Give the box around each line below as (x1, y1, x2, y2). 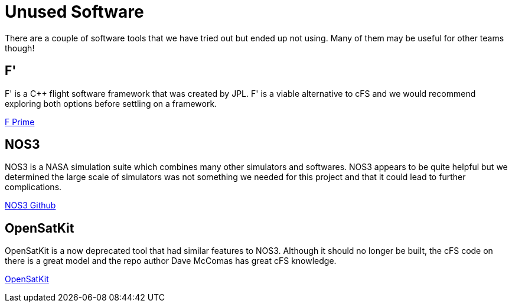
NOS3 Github (5, 200, 56, 211)
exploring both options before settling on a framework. (5, 98, 217, 109)
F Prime (5, 116, 35, 127)
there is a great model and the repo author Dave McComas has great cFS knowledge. (5, 256, 337, 266)
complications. (5, 182, 62, 192)
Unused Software (5, 2, 144, 22)
